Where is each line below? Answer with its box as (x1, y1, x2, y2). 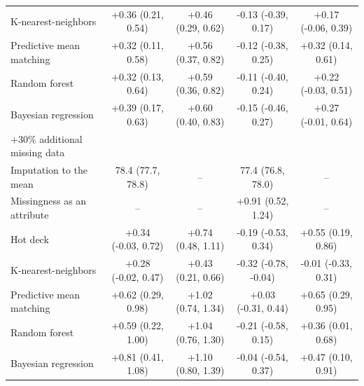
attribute (10, 207, 49, 221)
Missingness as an (10, 193, 87, 208)
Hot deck (10, 231, 49, 246)
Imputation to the (10, 162, 88, 177)
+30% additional (10, 131, 83, 146)
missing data (10, 145, 65, 160)
